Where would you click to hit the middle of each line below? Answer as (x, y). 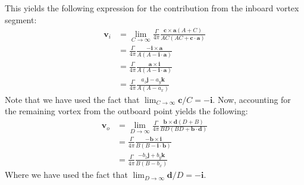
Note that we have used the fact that (72, 99)
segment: (21, 19)
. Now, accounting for (252, 99)
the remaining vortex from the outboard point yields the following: (126, 111)
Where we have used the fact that (66, 175)
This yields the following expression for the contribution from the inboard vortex (152, 8)
